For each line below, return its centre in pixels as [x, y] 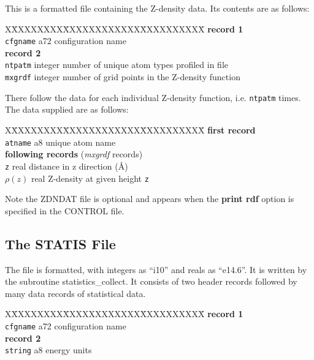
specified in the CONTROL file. [65, 210]
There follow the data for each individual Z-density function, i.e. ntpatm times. [153, 97]
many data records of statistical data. [75, 293]
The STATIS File [60, 243]
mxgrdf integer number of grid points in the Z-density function [123, 77]
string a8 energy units [48, 350]
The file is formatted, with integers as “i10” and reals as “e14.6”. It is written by [156, 269]
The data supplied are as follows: [67, 109]
